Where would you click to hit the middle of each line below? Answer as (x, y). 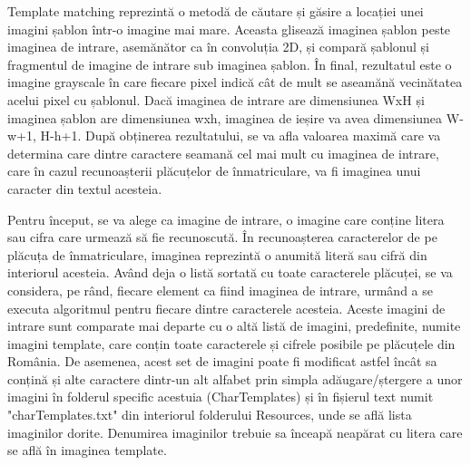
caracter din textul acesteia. (85, 188)
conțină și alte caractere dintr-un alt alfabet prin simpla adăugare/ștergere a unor (235, 378)
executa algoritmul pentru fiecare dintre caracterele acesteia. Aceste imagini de (226, 308)
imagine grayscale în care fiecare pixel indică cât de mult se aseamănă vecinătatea (235, 82)
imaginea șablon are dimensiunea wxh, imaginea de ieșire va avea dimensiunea (225, 117)
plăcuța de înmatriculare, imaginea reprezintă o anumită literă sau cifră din (217, 254)
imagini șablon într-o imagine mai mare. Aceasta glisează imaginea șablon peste (229, 29)
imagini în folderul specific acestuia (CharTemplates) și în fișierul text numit (221, 397)
